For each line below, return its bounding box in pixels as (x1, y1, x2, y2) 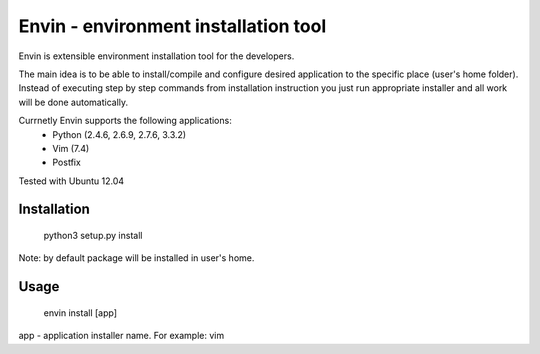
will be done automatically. (18, 96, 129, 108)
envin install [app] (43, 306, 118, 319)
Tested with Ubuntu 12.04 (18, 175, 125, 187)
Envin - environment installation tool (18, 15, 327, 37)
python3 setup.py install (43, 230, 143, 242)
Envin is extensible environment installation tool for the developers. (18, 50, 295, 62)
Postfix (52, 156, 82, 169)
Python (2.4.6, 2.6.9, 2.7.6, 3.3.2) (52, 128, 187, 140)
